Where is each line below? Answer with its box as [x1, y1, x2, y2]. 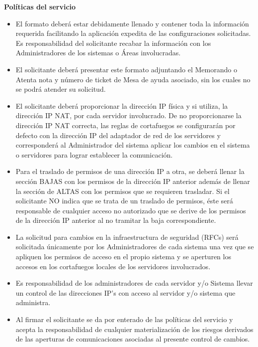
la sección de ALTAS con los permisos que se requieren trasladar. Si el [15, 185, 230, 196]
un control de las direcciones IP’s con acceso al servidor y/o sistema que [15, 287, 236, 298]
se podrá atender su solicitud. [15, 84, 106, 94]
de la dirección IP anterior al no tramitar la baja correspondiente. [15, 215, 216, 225]
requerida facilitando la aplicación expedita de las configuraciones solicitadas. [15, 28, 251, 38]
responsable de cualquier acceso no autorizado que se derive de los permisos [15, 205, 246, 215]
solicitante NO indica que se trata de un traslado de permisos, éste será [15, 195, 233, 206]
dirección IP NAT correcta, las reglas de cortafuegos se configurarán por [15, 120, 236, 130]
